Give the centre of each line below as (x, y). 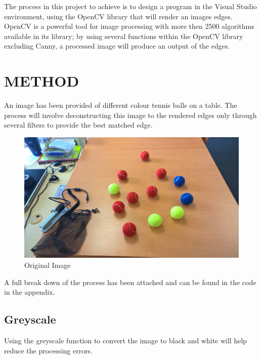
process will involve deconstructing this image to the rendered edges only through (130, 115)
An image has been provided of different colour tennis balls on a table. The (121, 105)
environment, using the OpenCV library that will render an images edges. (118, 16)
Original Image (48, 265)
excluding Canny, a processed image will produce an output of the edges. (117, 46)
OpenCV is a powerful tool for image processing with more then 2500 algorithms (129, 26)
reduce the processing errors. (49, 350)
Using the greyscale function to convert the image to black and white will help (126, 340)
